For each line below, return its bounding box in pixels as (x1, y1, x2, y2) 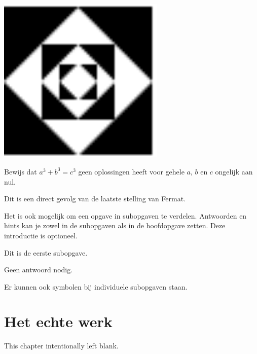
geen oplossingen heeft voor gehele (78, 166, 185, 176)
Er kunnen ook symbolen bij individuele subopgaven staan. (4, 281, 188, 292)
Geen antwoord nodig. (4, 264, 73, 275)
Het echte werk (4, 311, 113, 332)
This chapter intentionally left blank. (4, 340, 119, 351)
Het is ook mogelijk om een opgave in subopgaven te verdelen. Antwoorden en (4, 210, 247, 221)
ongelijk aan (215, 166, 253, 176)
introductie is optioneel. (4, 230, 78, 240)
